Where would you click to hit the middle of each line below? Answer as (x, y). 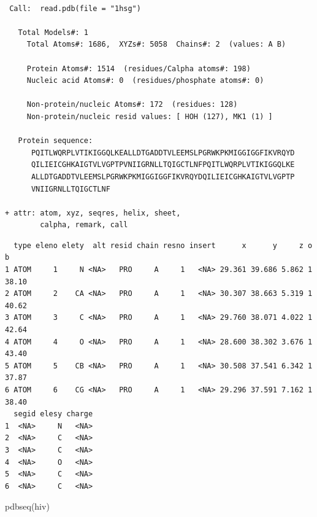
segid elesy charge (53, 414)
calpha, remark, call (84, 225)
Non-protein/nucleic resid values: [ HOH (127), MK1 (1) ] (150, 116)
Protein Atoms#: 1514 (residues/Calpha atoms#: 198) (139, 68)
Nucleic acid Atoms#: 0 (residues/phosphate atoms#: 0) (145, 81)
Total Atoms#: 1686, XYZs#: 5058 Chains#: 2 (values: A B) (156, 45)
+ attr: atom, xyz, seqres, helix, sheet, (93, 213)
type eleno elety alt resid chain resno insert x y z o (163, 245)
